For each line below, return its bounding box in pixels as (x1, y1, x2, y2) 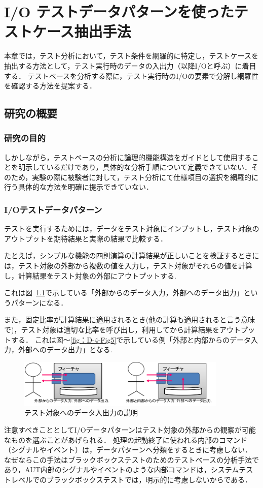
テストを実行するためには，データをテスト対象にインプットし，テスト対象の (4, 223, 259, 234)
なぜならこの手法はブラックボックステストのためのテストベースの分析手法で (4, 454, 259, 465)
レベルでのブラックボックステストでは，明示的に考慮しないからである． (11, 474, 252, 484)
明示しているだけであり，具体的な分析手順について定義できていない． (18, 162, 252, 172)
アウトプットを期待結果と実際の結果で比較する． (4, 233, 167, 243)
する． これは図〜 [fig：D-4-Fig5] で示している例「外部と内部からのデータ (11, 334, 251, 345)
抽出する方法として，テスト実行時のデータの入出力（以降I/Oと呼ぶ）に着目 (4, 60, 256, 71)
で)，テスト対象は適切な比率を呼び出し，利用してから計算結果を (4, 324, 220, 335)
